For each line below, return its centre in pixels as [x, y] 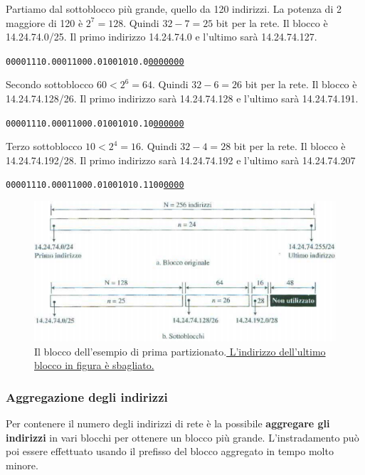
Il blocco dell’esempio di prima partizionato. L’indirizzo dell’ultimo [180, 351]
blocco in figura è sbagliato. [94, 365]
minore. [22, 465]
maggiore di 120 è [44, 22]
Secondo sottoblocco [50, 84]
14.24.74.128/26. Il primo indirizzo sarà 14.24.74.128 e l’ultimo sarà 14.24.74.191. [182, 98]
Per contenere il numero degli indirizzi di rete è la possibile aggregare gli [168, 423]
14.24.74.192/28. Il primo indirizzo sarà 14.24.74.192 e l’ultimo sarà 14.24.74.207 [181, 160]
